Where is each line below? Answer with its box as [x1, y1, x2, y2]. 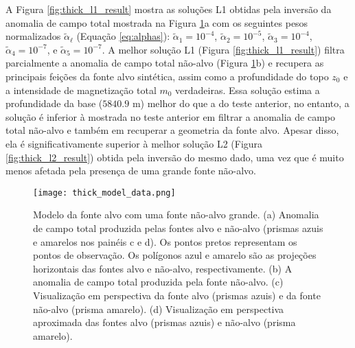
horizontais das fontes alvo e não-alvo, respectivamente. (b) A [33, 261, 293, 275]
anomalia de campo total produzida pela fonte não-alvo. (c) [33, 275, 284, 289]
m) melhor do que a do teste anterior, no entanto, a [132, 96, 350, 111]
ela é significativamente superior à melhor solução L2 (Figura [5, 136, 263, 150]
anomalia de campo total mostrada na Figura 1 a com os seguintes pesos [5, 15, 308, 30]
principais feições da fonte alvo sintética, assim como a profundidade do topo [5, 69, 329, 83]
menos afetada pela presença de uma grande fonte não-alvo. [5, 163, 256, 178]
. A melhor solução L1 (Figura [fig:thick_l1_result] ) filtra [102, 42, 345, 56]
